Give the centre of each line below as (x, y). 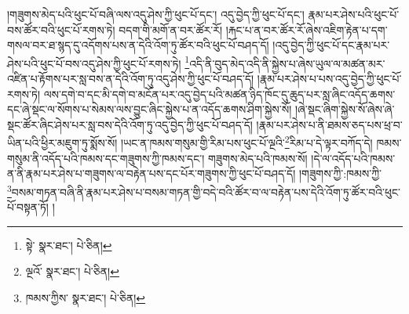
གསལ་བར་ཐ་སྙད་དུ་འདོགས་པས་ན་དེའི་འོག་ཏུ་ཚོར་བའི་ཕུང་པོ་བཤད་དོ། (138, 45)
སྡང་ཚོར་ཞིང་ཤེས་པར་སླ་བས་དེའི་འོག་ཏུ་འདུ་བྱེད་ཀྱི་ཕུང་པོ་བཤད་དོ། (130, 124)
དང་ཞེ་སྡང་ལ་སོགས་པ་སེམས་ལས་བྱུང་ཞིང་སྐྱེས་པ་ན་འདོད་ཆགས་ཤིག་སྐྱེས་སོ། (150, 109)
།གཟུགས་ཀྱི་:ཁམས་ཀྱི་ (340, 173)
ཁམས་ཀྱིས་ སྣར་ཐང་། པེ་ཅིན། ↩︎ (86, 297)
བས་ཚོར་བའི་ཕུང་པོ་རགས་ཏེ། (61, 29)
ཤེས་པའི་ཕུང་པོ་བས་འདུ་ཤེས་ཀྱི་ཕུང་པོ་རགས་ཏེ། (94, 63)
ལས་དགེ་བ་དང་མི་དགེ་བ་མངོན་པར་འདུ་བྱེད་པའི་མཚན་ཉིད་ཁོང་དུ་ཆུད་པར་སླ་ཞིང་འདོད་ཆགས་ (219, 94)
